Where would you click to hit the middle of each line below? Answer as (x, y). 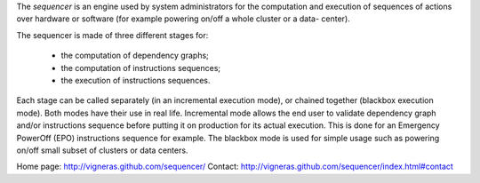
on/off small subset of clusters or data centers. (102, 150)
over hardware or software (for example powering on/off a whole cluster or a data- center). (183, 19)
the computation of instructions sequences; (141, 68)
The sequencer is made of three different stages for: (112, 35)
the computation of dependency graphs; (135, 56)
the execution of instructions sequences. (136, 80)
